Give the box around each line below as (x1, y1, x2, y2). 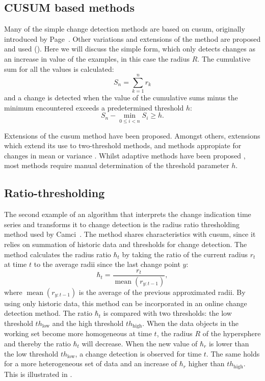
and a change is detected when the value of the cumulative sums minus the (4, 92, 238, 103)
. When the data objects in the (142, 317, 239, 328)
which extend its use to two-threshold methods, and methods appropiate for (4, 140, 242, 151)
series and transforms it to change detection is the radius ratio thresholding (4, 219, 240, 229)
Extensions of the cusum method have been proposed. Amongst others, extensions (4, 130, 260, 141)
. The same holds (206, 348, 260, 359)
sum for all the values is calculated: (4, 63, 114, 74)
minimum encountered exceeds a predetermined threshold (4, 102, 184, 113)
